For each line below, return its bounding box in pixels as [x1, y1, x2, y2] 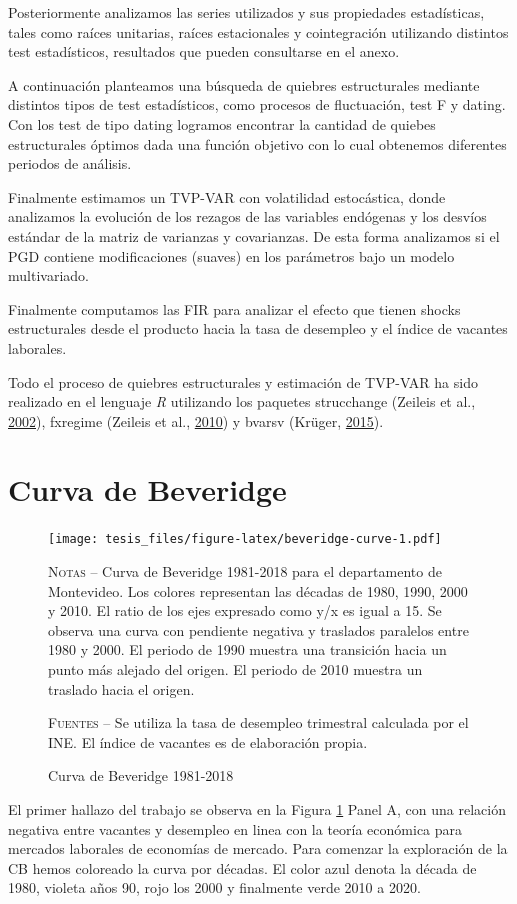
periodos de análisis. [8, 153, 132, 174]
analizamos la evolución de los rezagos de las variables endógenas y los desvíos [8, 206, 487, 227]
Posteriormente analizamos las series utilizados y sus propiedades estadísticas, [8, 2, 485, 22]
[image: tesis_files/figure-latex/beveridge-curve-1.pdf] [48, 532, 442, 547]
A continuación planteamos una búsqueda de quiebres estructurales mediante [8, 74, 480, 95]
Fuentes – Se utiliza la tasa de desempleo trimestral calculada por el [48, 712, 469, 733]
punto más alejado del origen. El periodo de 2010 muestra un [48, 659, 423, 680]
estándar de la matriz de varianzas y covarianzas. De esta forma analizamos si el [8, 225, 500, 246]
